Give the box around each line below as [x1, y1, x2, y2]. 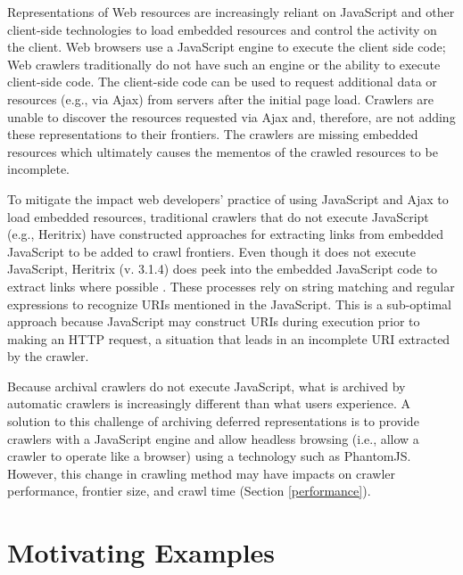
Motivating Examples [7, 534, 276, 571]
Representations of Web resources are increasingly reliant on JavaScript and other [7, 3, 455, 21]
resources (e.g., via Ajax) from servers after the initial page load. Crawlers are [7, 89, 434, 108]
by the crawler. [7, 347, 89, 366]
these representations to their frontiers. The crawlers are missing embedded [7, 125, 418, 144]
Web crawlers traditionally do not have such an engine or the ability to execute [7, 54, 441, 73]
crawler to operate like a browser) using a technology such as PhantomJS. [7, 447, 411, 465]
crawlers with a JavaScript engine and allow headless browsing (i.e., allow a [7, 429, 419, 448]
